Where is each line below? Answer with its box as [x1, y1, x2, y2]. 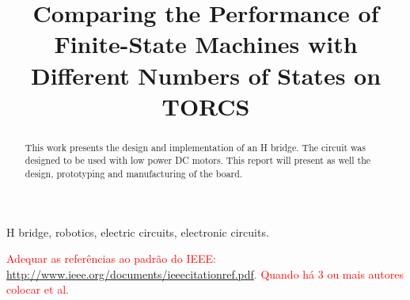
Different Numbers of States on [30, 59, 382, 91]
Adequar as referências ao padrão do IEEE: [6, 250, 216, 267]
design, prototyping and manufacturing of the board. [25, 167, 243, 180]
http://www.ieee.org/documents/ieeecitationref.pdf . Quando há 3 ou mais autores [6, 265, 404, 282]
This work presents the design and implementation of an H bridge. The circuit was [25, 140, 366, 154]
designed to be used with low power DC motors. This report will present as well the [25, 154, 371, 167]
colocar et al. [6, 281, 69, 298]
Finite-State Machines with [54, 28, 358, 60]
